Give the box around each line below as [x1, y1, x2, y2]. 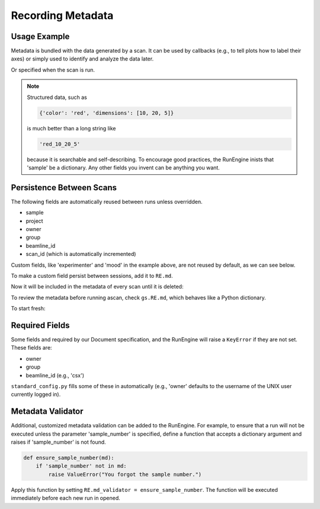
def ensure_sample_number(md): [23, 454, 115, 462]
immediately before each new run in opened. [11, 495, 121, 502]
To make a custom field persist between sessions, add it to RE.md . [11, 272, 173, 279]
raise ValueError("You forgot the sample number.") [48, 471, 202, 478]
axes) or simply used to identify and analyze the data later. [11, 55, 154, 62]
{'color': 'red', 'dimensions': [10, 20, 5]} [39, 110, 174, 116]
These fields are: [11, 344, 53, 351]
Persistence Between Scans [11, 183, 117, 193]
